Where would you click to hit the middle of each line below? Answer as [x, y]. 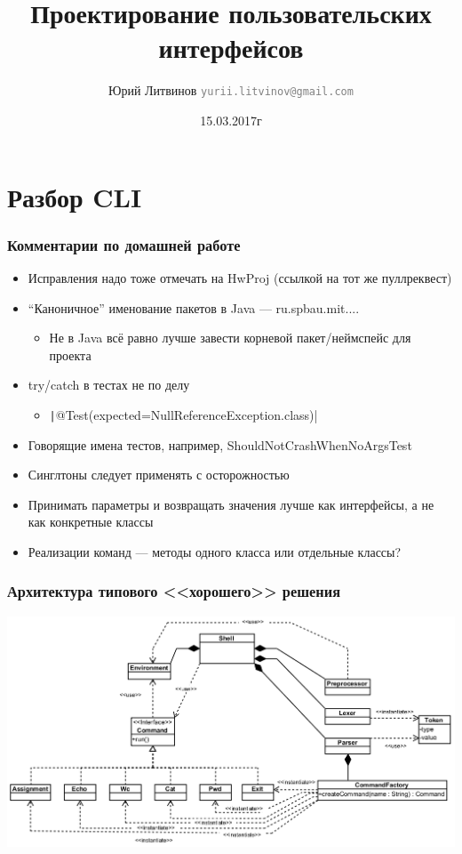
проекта [70, 354]
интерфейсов [231, 48]
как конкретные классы [91, 522]
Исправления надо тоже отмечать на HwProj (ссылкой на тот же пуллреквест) [240, 277]
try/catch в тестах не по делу [109, 385]
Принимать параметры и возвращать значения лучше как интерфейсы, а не [231, 504]
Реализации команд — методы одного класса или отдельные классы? [215, 551]
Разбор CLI [75, 196]
